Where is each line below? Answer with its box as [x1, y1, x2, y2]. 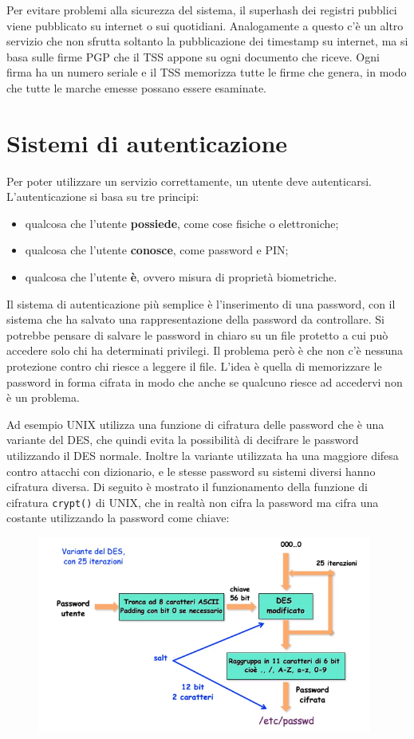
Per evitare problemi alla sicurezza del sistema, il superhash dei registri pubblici [6, 2, 397, 18]
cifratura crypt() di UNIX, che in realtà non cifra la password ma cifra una [6, 493, 379, 510]
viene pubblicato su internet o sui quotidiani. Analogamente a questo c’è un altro [6, 17, 404, 33]
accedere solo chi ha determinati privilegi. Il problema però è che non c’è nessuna [6, 342, 403, 359]
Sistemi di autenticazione [6, 126, 288, 159]
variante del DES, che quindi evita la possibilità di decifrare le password [6, 431, 359, 448]
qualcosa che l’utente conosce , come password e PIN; [25, 242, 289, 258]
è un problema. [6, 389, 80, 406]
